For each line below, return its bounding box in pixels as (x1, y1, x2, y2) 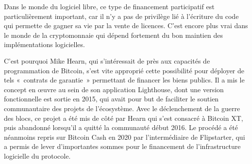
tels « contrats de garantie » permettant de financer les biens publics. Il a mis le (4, 75, 245, 85)
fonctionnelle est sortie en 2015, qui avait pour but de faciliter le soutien (4, 94, 219, 104)
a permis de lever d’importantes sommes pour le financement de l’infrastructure (4, 141, 241, 151)
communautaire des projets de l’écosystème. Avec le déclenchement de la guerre (4, 103, 240, 113)
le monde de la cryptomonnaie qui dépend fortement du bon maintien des (4, 30, 223, 40)
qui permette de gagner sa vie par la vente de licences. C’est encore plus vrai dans (4, 20, 248, 31)
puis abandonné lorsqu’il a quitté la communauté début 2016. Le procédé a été (4, 122, 238, 132)
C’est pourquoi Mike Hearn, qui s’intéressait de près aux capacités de (4, 55, 210, 66)
